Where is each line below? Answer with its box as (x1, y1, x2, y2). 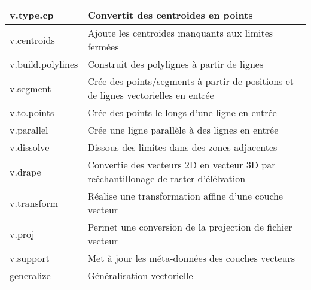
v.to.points (10, 105, 54, 119)
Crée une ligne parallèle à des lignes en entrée (87, 123, 279, 137)
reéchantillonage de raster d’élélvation (87, 171, 246, 185)
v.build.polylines (10, 57, 78, 71)
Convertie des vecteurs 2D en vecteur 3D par (87, 158, 276, 171)
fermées (87, 40, 119, 53)
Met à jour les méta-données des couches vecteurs (87, 251, 295, 265)
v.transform (10, 195, 59, 210)
